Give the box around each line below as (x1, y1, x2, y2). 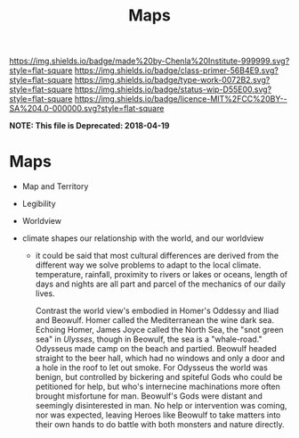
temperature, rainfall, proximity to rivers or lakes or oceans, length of (35, 269, 287, 280)
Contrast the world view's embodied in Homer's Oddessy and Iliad (35, 305, 279, 317)
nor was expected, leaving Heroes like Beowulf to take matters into (35, 409, 281, 420)
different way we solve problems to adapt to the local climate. (35, 260, 262, 270)
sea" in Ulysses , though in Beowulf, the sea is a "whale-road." (35, 334, 263, 344)
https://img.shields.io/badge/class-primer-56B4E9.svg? (74, 65, 279, 76)
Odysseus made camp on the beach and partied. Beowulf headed (35, 343, 278, 354)
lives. (35, 288, 55, 299)
